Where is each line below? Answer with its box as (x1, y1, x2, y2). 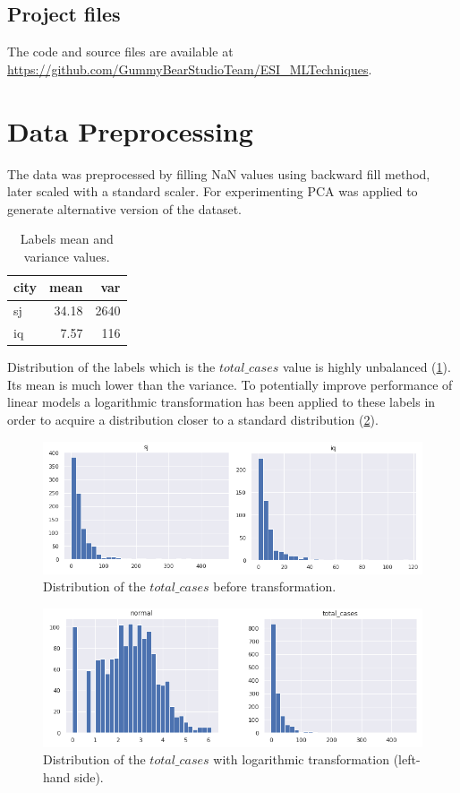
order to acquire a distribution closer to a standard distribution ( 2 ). (7, 410, 379, 429)
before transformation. (213, 577, 336, 596)
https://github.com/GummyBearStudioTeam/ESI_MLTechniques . (7, 59, 372, 78)
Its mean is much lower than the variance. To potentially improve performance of (7, 375, 453, 393)
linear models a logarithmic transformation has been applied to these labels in (7, 392, 436, 411)
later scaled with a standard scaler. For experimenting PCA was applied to (7, 182, 418, 201)
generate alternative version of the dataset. (7, 199, 242, 218)
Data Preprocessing (7, 112, 253, 149)
